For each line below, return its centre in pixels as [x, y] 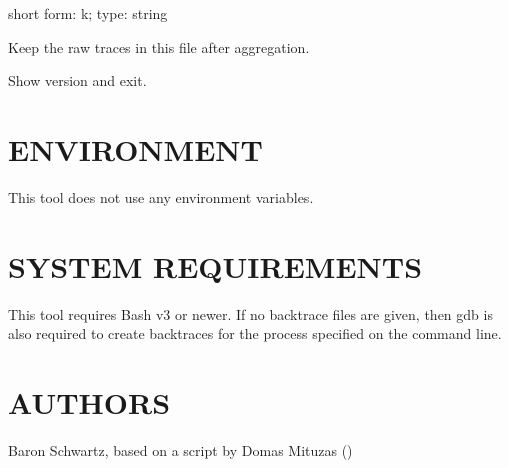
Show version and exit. [77, 80]
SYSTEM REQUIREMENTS [215, 265]
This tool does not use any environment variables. [161, 196]
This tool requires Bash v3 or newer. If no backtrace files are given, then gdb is [250, 313]
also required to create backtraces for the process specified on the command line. [255, 333]
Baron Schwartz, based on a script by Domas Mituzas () [180, 449]
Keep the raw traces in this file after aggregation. [159, 46]
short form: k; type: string [88, 13]
